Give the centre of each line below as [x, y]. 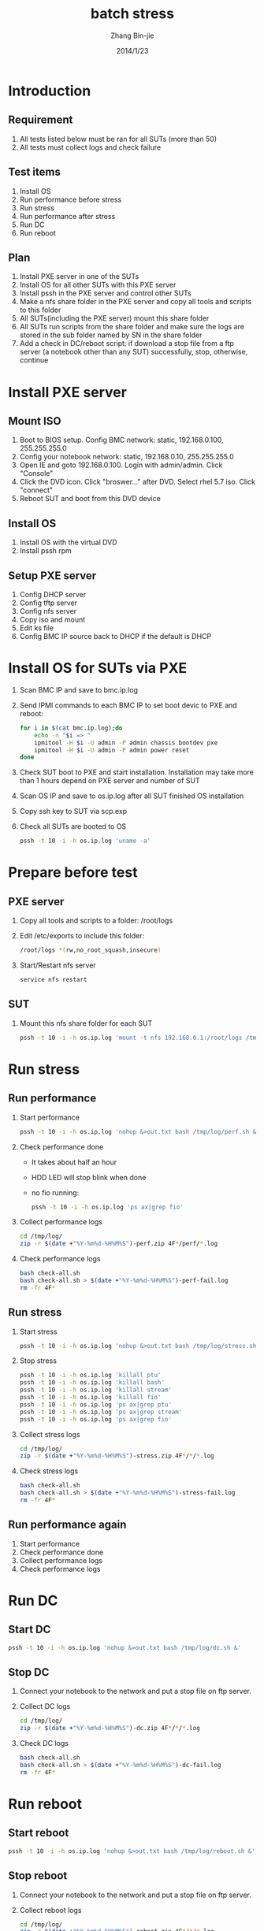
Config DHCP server [53, 594]
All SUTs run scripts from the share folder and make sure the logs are [132, 327]
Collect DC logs [45, 1706]
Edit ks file [36, 628]
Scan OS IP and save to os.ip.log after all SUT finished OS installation [132, 796]
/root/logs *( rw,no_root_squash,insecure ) [90, 950]
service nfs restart [53, 980]
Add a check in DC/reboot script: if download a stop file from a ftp [127, 343]
